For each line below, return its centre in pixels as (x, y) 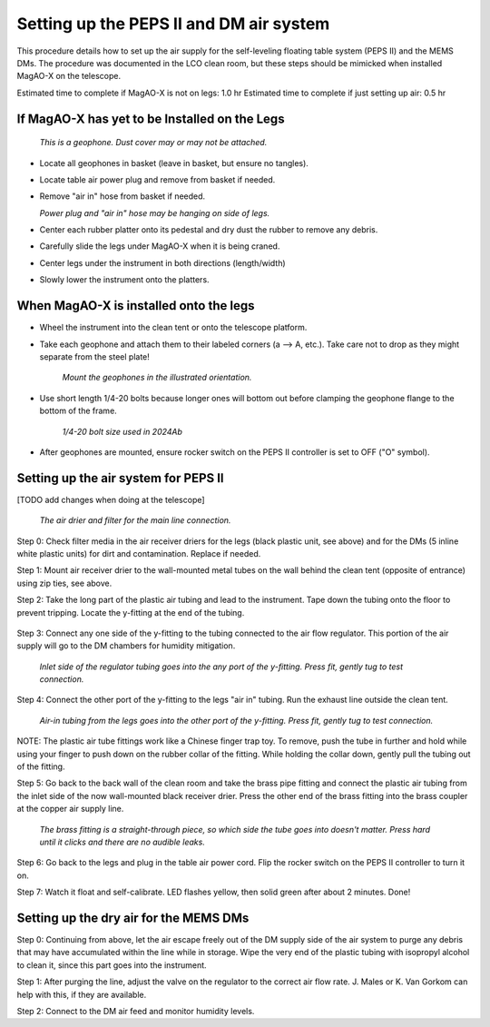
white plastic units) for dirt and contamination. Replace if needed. (139, 553)
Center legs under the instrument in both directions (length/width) (162, 262)
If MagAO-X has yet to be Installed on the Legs (151, 118)
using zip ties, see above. (64, 583)
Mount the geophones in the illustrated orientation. (157, 378)
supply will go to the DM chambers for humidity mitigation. (126, 646)
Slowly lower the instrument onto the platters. (124, 280)
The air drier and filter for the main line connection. (135, 520)
